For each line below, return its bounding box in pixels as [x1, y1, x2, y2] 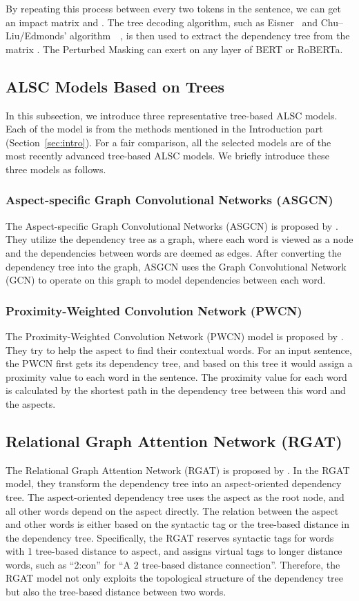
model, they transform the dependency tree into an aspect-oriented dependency [6, 476, 342, 491]
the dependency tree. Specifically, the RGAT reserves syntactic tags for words [6, 530, 334, 544]
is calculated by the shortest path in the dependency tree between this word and [6, 383, 346, 397]
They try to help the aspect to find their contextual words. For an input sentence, [6, 342, 352, 357]
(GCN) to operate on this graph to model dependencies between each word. [6, 273, 326, 287]
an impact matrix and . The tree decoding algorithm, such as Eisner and [6, 14, 318, 29]
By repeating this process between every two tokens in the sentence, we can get [6, 1, 341, 15]
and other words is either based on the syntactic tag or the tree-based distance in [6, 517, 350, 531]
